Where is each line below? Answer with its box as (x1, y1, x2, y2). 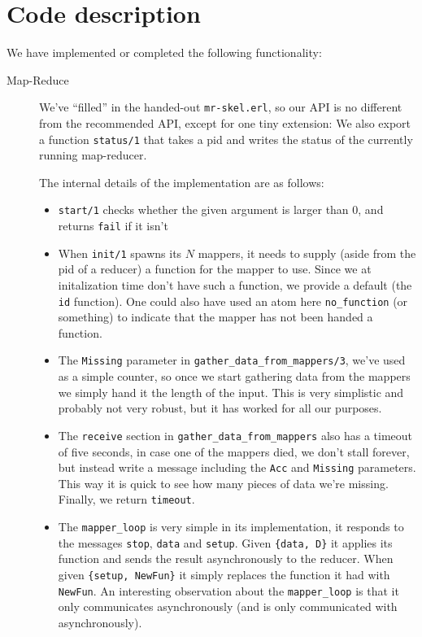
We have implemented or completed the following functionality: (7, 44, 322, 61)
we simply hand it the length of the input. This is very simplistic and (58, 383, 404, 400)
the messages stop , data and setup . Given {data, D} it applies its (58, 534, 393, 551)
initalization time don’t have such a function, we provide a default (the (58, 276, 412, 293)
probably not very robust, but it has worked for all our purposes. (58, 399, 382, 417)
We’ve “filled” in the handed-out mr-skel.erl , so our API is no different (39, 98, 402, 116)
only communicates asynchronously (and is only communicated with (58, 598, 398, 615)
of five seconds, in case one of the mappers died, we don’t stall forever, (58, 443, 410, 460)
